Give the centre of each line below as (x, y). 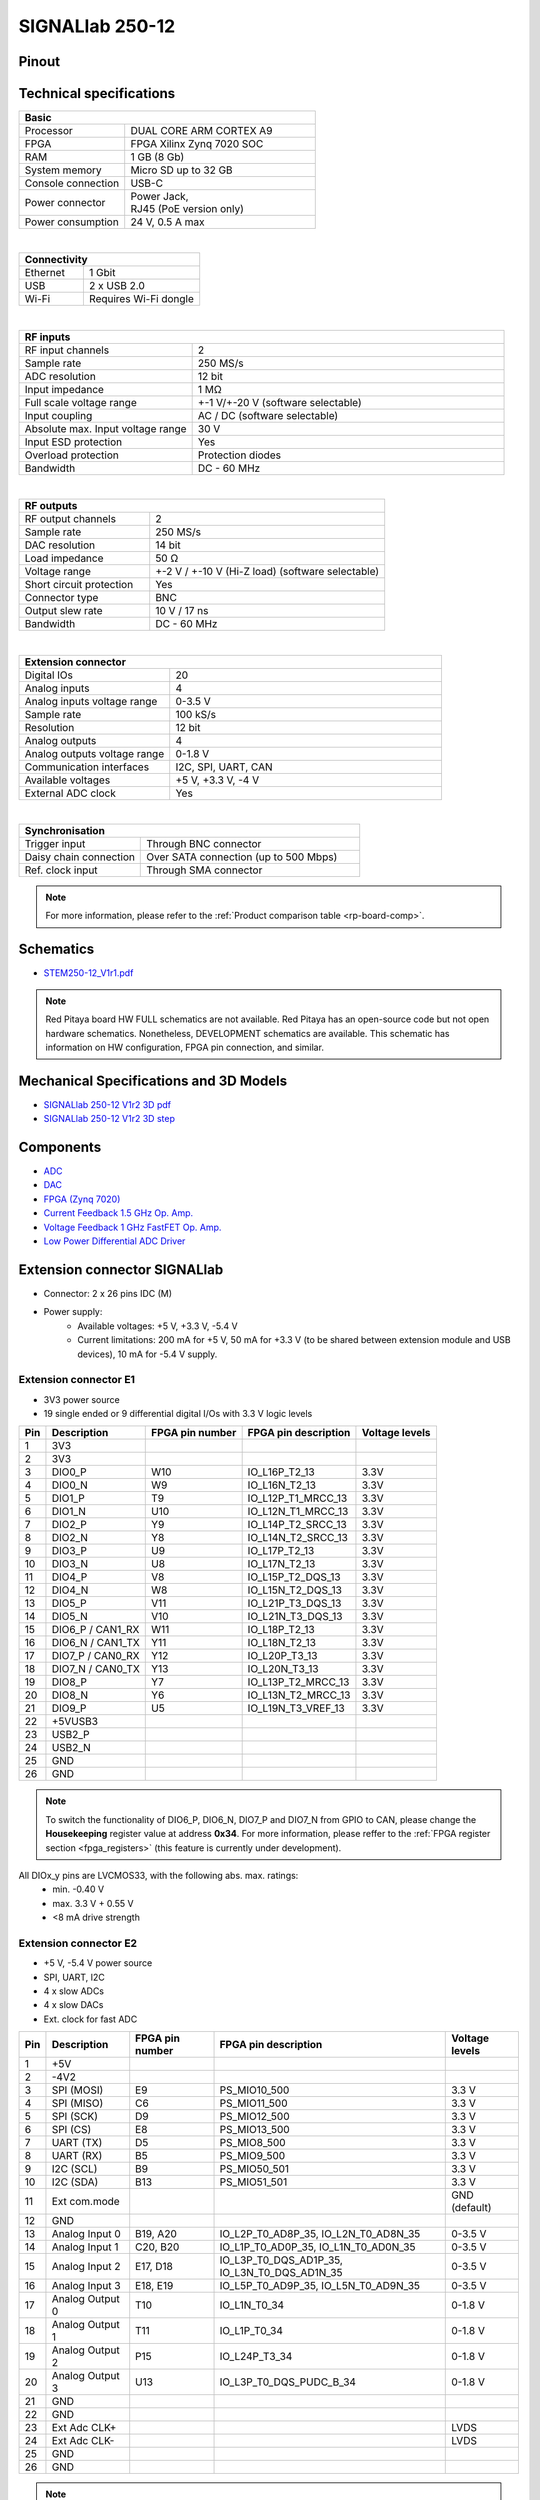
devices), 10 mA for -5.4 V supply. (147, 1354)
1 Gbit (102, 273)
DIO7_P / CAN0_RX (95, 1656)
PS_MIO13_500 (254, 2130)
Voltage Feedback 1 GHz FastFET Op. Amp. (132, 1227)
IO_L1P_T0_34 (251, 2331)
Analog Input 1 (85, 2247)
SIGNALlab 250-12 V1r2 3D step (109, 1119)
